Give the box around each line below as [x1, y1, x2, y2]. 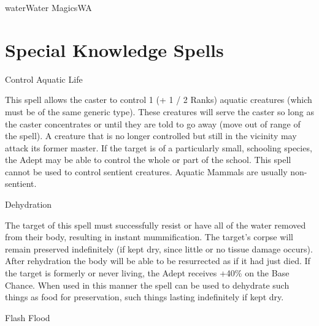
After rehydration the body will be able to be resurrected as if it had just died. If [5, 254, 310, 267]
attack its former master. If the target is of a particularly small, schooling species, [5, 141, 312, 154]
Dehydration [5, 198, 52, 211]
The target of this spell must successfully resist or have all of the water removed [5, 218, 306, 231]
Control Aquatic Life [5, 72, 83, 85]
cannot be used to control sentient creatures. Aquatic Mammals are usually [5, 165, 288, 178]
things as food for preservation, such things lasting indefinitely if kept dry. [5, 290, 284, 303]
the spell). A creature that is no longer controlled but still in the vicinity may [5, 129, 297, 142]
